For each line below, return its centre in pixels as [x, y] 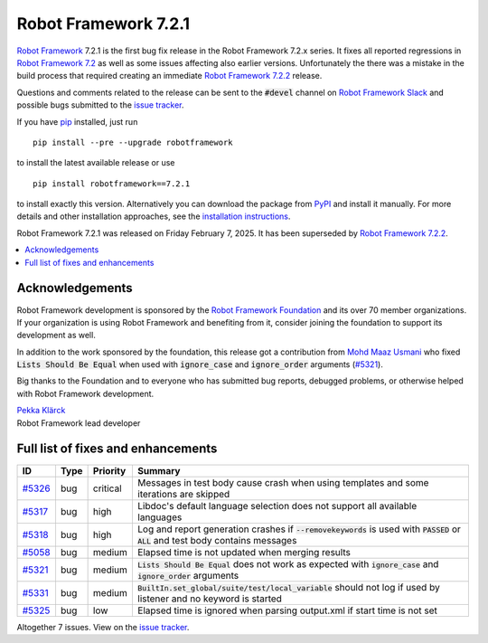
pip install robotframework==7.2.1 [112, 184]
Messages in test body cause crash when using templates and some [283, 482]
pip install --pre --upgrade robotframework [133, 142]
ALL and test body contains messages [217, 540]
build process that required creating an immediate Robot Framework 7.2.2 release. [169, 76]
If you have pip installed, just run [77, 121]
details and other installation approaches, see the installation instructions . [154, 216]
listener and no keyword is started [209, 599]
